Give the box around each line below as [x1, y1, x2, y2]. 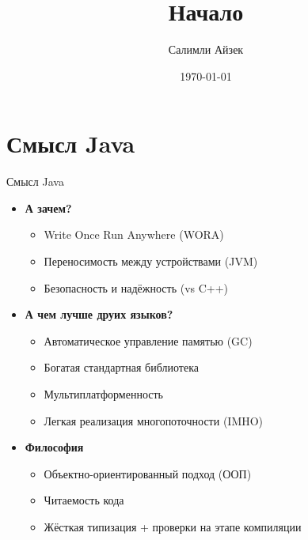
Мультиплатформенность [44, 386, 163, 402]
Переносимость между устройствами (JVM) [44, 253, 258, 270]
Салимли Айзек [168, 41, 244, 58]
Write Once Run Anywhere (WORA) [44, 226, 224, 243]
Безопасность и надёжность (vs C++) [44, 279, 229, 296]
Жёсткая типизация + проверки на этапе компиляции [44, 518, 302, 534]
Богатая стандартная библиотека [44, 359, 199, 376]
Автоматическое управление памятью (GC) [44, 332, 253, 349]
